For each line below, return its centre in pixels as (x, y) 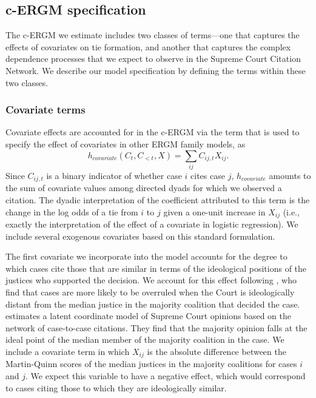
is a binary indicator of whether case (114, 175)
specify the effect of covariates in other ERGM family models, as (126, 143)
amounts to (290, 175)
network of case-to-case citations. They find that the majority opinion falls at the (156, 327)
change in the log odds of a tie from (72, 211)
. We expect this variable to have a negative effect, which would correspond (166, 375)
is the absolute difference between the (217, 351)
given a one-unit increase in (214, 211)
